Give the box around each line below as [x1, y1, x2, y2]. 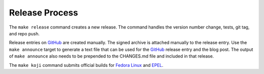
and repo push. [9, 30, 40, 36]
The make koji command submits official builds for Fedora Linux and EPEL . [9, 62, 164, 68]
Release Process [9, 7, 78, 18]
